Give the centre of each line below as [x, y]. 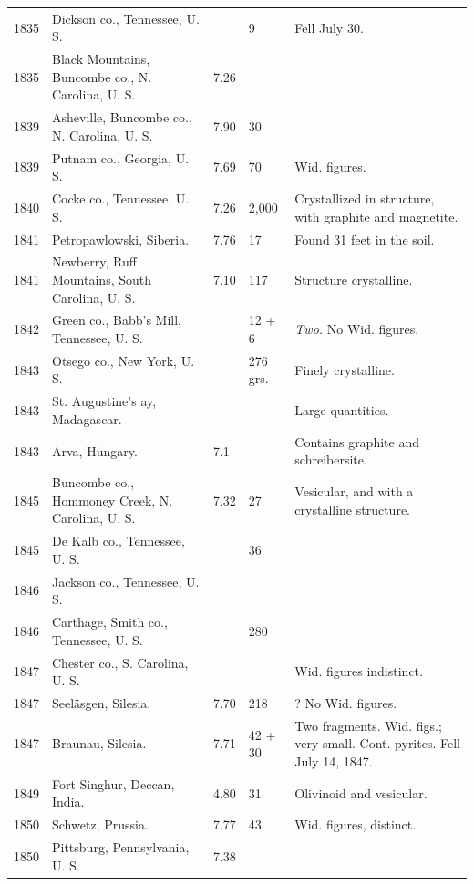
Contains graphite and [357, 441]
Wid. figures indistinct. [359, 671]
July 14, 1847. [334, 761]
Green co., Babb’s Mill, [117, 320]
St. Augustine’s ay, [104, 401]
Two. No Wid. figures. [357, 329]
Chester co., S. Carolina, [120, 662]
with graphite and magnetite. [376, 216]
